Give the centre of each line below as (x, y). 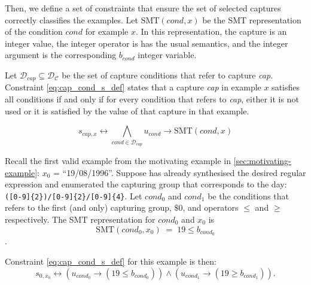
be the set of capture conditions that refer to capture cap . (167, 75)
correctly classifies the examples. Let (71, 19)
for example (107, 31)
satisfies (286, 87)
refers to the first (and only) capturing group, (88, 207)
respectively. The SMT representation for (80, 219)
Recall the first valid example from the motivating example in (118, 160)
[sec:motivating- (262, 160)
